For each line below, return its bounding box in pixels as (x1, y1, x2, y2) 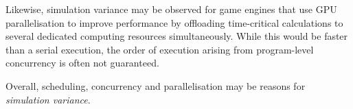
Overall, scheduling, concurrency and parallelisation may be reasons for (5, 78, 306, 93)
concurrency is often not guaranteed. (5, 56, 159, 70)
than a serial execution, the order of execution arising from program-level (5, 42, 314, 56)
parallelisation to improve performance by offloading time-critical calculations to (5, 15, 343, 29)
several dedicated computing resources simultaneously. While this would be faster (5, 29, 348, 43)
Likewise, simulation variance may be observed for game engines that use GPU (5, 2, 337, 16)
